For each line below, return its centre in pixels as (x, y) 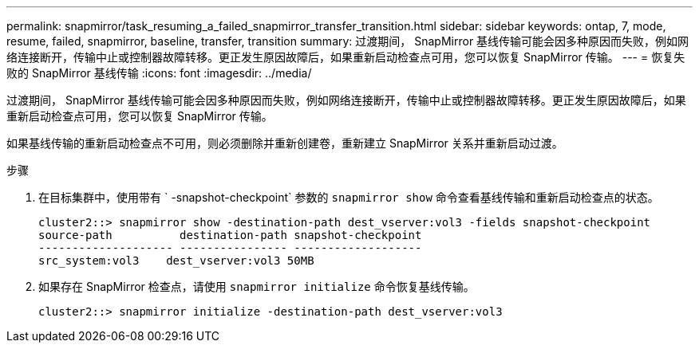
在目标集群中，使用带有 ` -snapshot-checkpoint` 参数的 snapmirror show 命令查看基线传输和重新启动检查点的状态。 (349, 197)
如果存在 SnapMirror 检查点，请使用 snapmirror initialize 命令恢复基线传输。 (257, 286)
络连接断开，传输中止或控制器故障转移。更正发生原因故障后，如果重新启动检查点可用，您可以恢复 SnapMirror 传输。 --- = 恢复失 (346, 57)
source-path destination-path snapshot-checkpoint (230, 235)
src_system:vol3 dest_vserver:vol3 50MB (176, 261)
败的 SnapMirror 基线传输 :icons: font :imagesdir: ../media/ (159, 73)
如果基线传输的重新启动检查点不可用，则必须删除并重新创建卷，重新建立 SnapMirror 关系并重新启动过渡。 (285, 143)
